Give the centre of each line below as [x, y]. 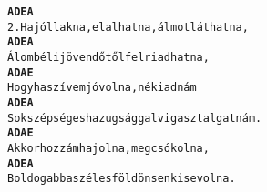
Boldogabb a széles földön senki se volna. [122, 179]
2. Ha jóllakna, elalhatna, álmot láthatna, [128, 27]
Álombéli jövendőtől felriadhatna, [108, 57]
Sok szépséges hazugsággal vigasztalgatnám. [135, 118]
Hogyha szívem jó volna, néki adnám [102, 88]
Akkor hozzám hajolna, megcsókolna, [108, 148]
